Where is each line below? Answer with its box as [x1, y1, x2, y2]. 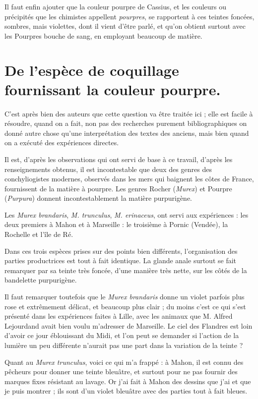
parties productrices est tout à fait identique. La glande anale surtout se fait [4, 255, 237, 266]
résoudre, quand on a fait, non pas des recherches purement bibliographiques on [4, 118, 247, 128]
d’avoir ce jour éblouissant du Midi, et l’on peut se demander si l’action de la [4, 330, 239, 341]
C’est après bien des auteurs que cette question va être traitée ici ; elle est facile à [4, 108, 253, 118]
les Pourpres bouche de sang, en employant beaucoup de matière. [4, 30, 202, 41]
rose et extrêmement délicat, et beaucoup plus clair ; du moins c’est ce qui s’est [4, 301, 246, 311]
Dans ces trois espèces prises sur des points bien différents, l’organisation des [4, 245, 238, 256]
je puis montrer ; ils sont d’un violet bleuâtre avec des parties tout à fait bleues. [4, 386, 248, 396]
